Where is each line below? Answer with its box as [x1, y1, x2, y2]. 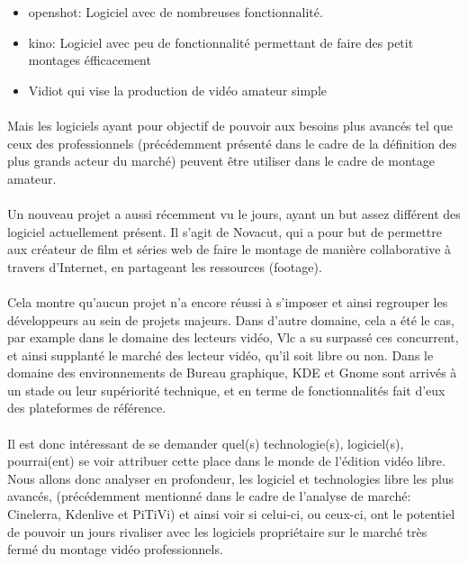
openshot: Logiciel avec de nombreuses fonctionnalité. [28, 3, 323, 21]
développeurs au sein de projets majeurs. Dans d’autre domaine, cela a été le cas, [7, 310, 454, 329]
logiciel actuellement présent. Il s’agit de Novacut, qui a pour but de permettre [7, 222, 442, 241]
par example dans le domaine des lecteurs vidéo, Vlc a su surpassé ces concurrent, [7, 328, 459, 347]
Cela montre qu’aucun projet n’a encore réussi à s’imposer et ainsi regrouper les [7, 292, 448, 311]
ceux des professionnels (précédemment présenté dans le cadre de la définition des [7, 133, 457, 152]
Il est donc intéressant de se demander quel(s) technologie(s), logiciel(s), [7, 433, 404, 452]
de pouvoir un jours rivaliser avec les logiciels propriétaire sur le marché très [7, 522, 427, 541]
